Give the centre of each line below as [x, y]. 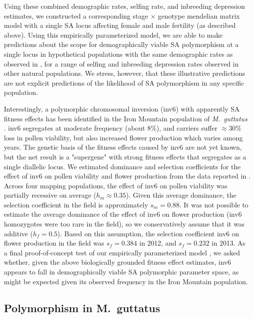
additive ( [19, 233]
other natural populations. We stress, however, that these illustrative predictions [125, 73]
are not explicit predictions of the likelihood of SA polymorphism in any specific [124, 82]
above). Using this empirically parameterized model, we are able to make [113, 34]
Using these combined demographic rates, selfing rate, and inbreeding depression [125, 6]
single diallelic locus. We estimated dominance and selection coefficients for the [122, 166]
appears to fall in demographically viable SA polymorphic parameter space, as [121, 272]
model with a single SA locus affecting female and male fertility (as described [120, 25]
